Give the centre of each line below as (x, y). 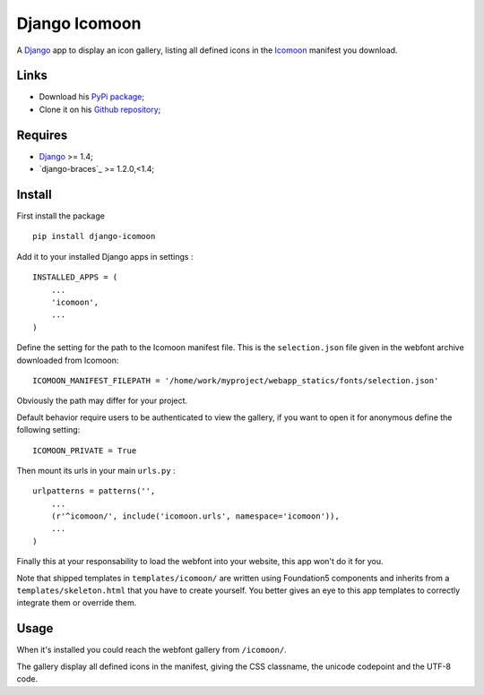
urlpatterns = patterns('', (94, 491)
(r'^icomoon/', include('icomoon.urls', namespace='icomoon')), (195, 516)
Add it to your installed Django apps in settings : (105, 256)
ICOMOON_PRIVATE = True (85, 450)
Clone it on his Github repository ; (100, 109)
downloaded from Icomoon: (68, 360)
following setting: (48, 430)
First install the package (60, 216)
